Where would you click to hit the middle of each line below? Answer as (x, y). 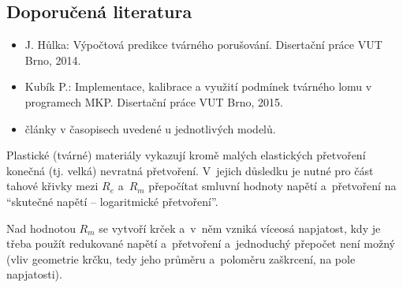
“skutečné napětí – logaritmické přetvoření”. (112, 201)
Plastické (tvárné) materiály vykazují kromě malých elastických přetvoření (186, 155)
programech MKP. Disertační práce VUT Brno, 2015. (154, 101)
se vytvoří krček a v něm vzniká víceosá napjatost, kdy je (240, 228)
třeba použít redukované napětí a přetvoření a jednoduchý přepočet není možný (201, 243)
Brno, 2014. (53, 60)
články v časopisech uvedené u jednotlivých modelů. (150, 128)
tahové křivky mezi (52, 186)
